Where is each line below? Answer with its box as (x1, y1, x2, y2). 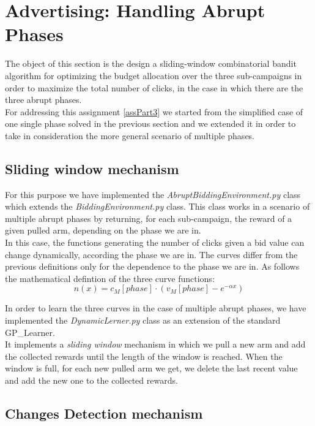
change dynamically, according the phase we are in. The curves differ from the (5, 248, 298, 261)
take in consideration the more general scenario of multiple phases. (5, 129, 255, 142)
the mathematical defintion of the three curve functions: (5, 272, 215, 284)
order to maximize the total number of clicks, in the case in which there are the (5, 81, 303, 94)
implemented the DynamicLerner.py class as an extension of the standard (5, 314, 281, 327)
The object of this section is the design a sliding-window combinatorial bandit (5, 57, 297, 70)
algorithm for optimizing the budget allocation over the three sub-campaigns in (5, 69, 302, 82)
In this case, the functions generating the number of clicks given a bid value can (5, 236, 305, 249)
